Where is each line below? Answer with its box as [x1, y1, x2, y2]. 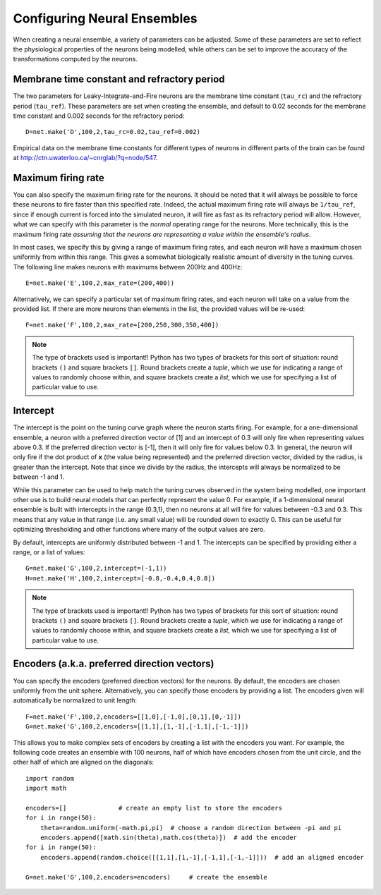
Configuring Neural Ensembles [13, 11, 198, 26]
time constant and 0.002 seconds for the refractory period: [13, 111, 185, 120]
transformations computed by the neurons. [13, 55, 138, 63]
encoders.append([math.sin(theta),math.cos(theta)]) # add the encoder [40, 834, 298, 842]
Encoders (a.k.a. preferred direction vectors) [13, 658, 214, 670]
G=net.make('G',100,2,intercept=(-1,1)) [25, 564, 167, 573]
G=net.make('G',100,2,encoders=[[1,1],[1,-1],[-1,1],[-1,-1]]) [25, 723, 249, 731]
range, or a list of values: [13, 547, 85, 556]
